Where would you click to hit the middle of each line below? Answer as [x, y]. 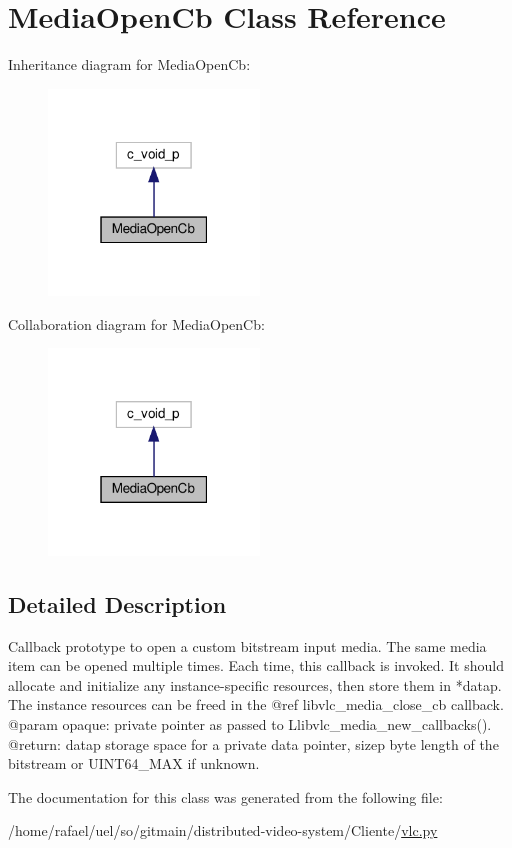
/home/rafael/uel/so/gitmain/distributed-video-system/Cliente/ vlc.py [223, 830]
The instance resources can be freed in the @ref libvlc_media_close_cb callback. [256, 704]
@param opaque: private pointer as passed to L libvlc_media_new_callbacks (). [250, 724]
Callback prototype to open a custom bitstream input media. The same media [247, 645]
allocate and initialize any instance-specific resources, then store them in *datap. [255, 684]
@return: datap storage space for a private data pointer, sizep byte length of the [253, 743]
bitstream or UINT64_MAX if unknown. [134, 763]
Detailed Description [117, 603]
